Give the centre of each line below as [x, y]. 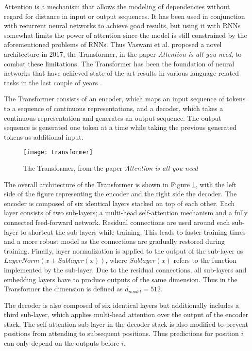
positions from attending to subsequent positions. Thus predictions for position [121, 333]
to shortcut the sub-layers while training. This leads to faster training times [133, 231]
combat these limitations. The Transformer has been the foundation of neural [119, 63]
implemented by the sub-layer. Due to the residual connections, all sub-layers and [125, 269]
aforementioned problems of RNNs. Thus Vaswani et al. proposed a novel [113, 44]
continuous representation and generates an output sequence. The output [113, 118]
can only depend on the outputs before [62, 343]
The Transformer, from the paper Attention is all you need [111, 168]
